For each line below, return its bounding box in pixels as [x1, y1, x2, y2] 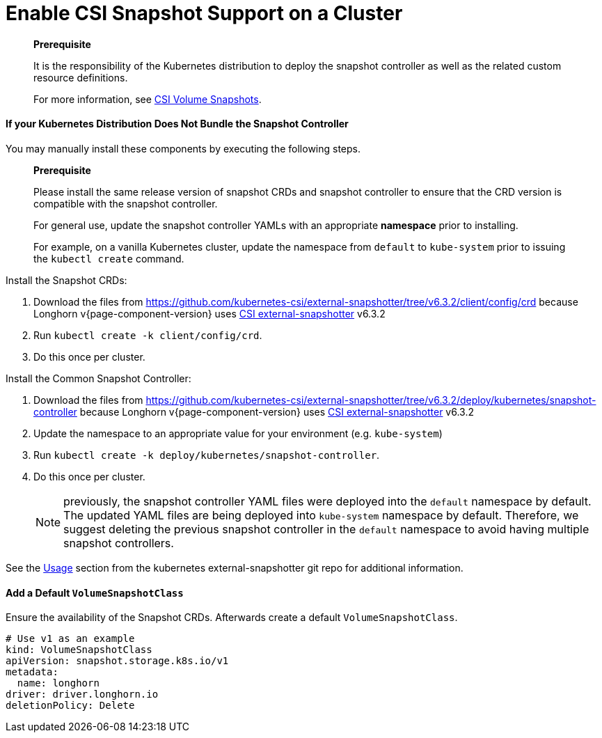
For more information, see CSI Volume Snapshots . [33, 93, 262, 105]
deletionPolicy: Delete [6, 700, 135, 712]
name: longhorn [17, 677, 100, 689]
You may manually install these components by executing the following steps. [6, 142, 361, 155]
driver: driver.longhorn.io [6, 689, 159, 700]
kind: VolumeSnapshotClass [6, 644, 152, 656]
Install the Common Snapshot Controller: [6, 372, 191, 384]
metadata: [6, 666, 58, 678]
